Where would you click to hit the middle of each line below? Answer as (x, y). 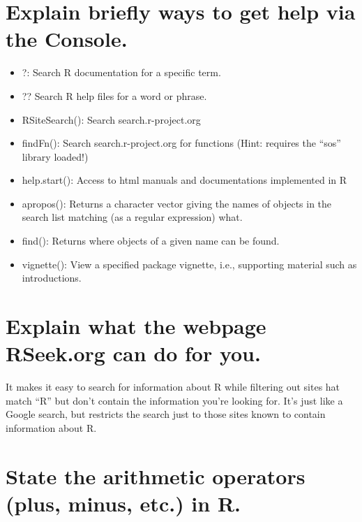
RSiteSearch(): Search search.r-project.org (111, 119)
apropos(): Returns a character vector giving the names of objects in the (177, 203)
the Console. (67, 39)
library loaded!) (55, 156)
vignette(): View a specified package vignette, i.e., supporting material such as (189, 264)
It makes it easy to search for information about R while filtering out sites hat (173, 387)
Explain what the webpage (136, 326)
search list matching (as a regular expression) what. (132, 217)
